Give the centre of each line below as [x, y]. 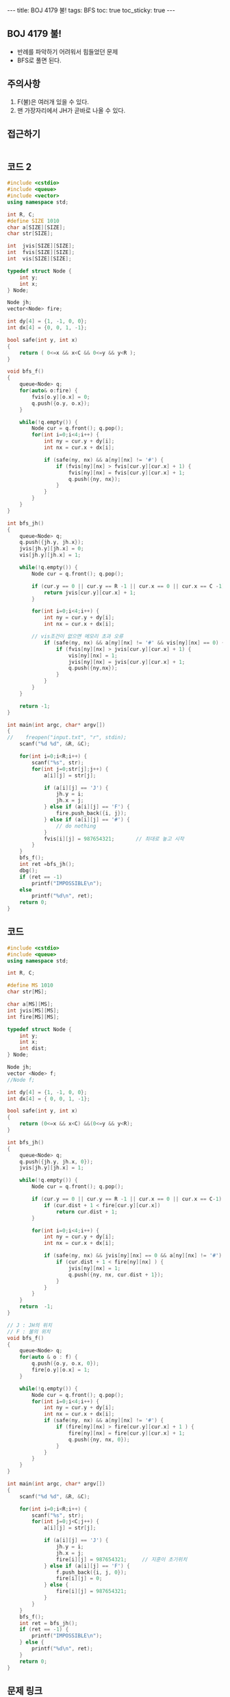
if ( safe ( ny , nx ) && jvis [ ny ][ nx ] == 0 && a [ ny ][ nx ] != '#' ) [133, 1256]
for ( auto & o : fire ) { [49, 391]
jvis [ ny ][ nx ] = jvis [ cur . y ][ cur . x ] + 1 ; [127, 662]
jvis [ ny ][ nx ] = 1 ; [94, 1268]
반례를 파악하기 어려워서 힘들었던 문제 [67, 51]
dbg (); [29, 870]
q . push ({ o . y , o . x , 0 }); [65, 1364]
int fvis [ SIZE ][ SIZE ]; [41, 252]
